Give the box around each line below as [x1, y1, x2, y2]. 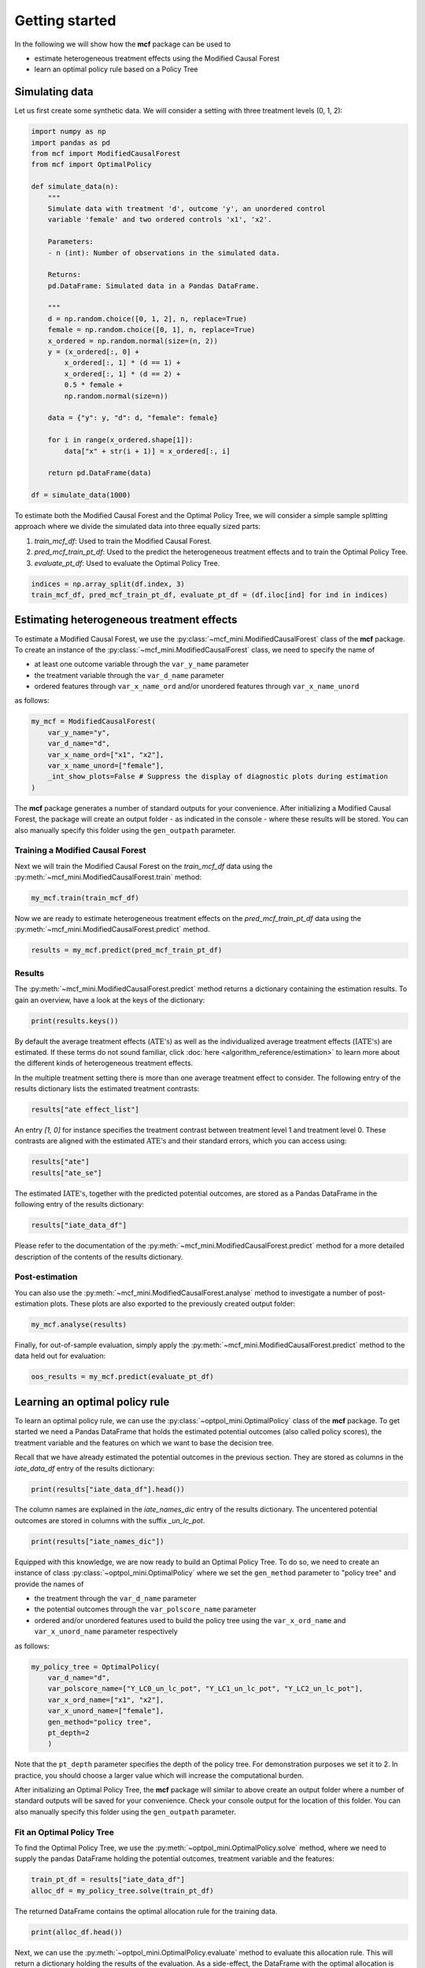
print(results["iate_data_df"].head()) [31, 1485, 185, 1493]
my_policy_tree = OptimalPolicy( [31, 1662, 161, 1671]
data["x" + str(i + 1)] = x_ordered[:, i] [64, 446, 231, 456]
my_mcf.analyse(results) [31, 1320, 128, 1330]
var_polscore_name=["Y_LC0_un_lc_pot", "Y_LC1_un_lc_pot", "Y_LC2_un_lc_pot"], [47, 1685, 364, 1693]
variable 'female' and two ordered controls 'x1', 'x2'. [47, 215, 272, 224]
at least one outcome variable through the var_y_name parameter [34, 660, 249, 669]
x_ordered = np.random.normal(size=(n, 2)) [47, 336, 218, 346]
